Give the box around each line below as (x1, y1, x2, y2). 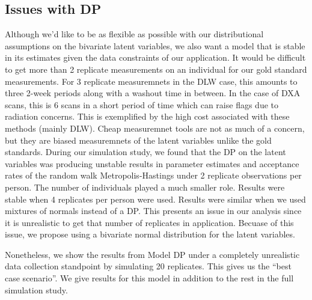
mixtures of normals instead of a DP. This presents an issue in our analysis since (5, 204, 302, 217)
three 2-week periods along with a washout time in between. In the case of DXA (5, 87, 301, 99)
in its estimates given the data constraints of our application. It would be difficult (5, 51, 306, 64)
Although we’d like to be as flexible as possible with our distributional (5, 28, 264, 40)
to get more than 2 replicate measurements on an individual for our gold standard (5, 63, 307, 75)
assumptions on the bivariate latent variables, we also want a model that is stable (5, 39, 305, 52)
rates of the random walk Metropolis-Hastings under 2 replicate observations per (5, 169, 302, 182)
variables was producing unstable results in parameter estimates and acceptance (5, 157, 299, 170)
